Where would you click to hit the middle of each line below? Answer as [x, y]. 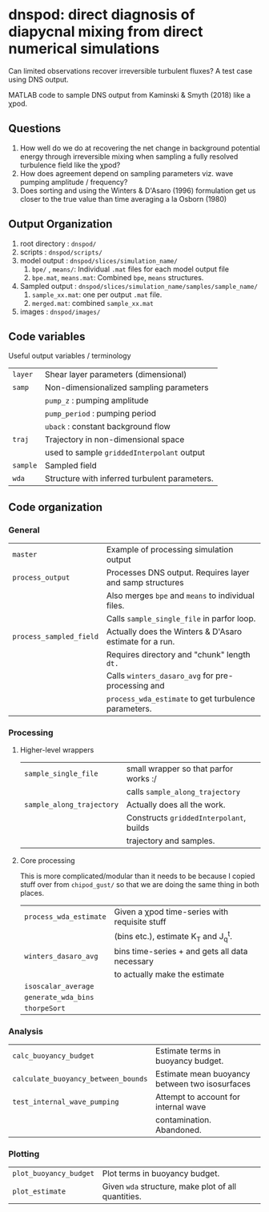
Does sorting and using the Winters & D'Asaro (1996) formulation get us [138, 191]
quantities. [122, 1197]
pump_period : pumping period [101, 414]
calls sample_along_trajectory [184, 792]
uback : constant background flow [108, 427]
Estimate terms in [188, 1051]
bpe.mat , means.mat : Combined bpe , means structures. [118, 277]
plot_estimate [39, 1192]
